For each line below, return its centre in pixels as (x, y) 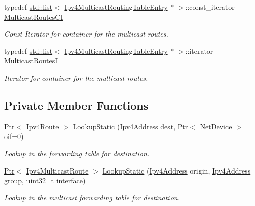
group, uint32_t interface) (45, 180)
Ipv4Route (42, 126)
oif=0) (14, 136)
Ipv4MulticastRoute (57, 170)
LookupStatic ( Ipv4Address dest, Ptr (131, 126)
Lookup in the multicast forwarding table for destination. (92, 197)
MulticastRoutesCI (34, 16)
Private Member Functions (76, 105)
